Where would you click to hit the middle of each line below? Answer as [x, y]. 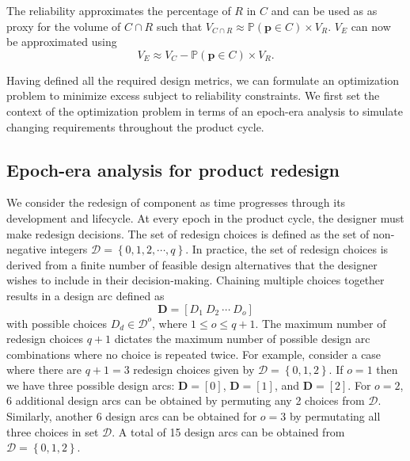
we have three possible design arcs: [91, 385]
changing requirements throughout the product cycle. [135, 126]
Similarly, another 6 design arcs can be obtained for [132, 416]
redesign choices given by [194, 370]
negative [27, 249]
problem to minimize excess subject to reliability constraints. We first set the [193, 95]
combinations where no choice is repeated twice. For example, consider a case [194, 354]
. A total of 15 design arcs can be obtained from [228, 431]
